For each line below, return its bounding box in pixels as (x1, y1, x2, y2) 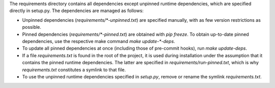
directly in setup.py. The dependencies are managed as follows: (9, 8, 144, 14)
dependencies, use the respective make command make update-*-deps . (22, 38, 175, 44)
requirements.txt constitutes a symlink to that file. (22, 66, 126, 73)
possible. (22, 24, 42, 30)
